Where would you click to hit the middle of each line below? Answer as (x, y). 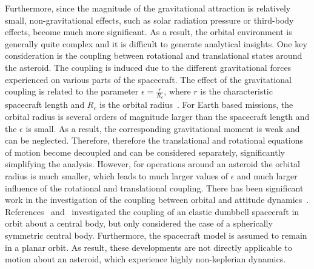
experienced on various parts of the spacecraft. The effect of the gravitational (148, 79)
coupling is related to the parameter (72, 91)
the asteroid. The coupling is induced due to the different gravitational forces (148, 67)
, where (177, 91)
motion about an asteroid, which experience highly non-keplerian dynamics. (145, 259)
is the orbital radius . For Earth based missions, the (196, 105)
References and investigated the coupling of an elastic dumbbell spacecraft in (152, 211)
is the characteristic (236, 91)
